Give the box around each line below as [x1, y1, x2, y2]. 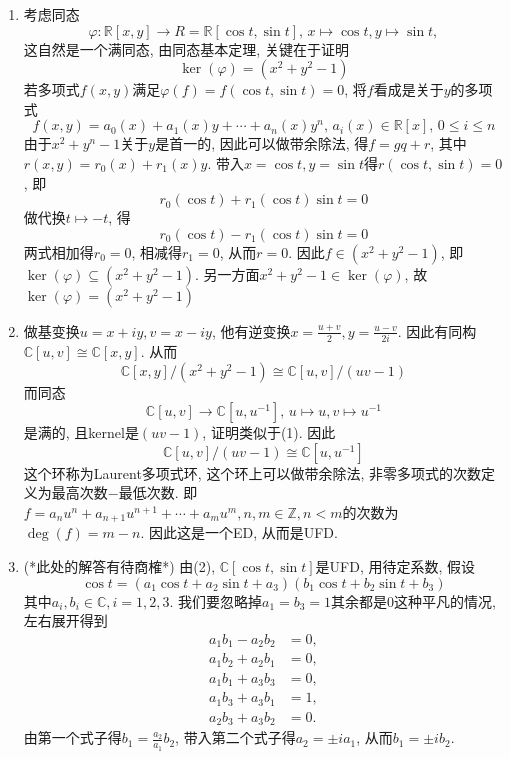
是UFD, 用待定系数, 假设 [315, 556, 476, 577]
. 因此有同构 [397, 320, 477, 341]
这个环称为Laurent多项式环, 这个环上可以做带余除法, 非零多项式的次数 [23, 462, 481, 483]
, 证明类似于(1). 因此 [202, 422, 336, 443]
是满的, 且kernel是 [23, 422, 139, 443]
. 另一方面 [194, 263, 260, 284]
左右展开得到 [23, 610, 108, 631]
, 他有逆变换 [211, 320, 291, 341]
